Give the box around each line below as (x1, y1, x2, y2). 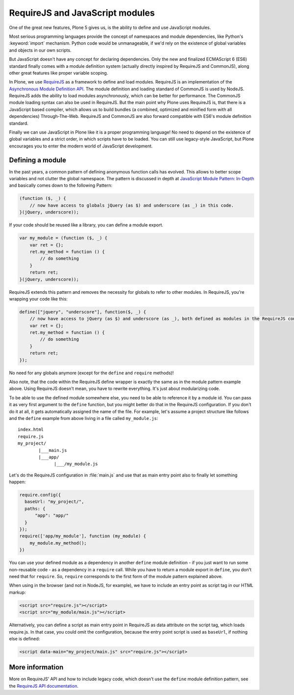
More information (9, 663, 64, 671)
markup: (9, 589, 26, 595)
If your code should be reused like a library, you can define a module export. (9, 222, 164, 228)
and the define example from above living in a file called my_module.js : (9, 415, 158, 421)
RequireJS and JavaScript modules (9, 7, 155, 18)
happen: (9, 479, 26, 485)
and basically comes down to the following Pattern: (9, 182, 113, 189)
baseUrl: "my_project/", (24, 499, 84, 504)
